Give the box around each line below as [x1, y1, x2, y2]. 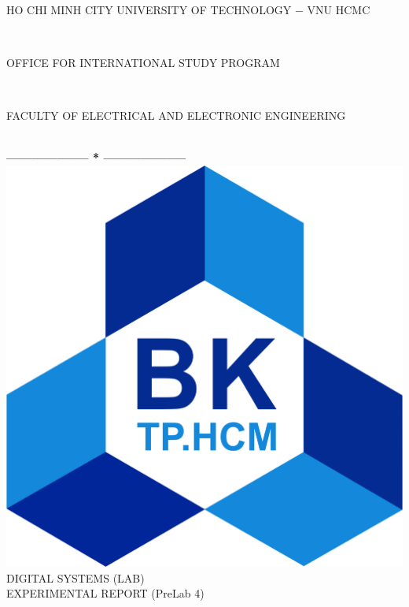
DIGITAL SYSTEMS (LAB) [6, 569, 145, 586]
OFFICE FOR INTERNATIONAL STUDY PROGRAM [6, 54, 280, 70]
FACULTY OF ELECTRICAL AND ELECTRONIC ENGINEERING [6, 106, 346, 123]
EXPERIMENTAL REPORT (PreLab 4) [6, 585, 204, 601]
